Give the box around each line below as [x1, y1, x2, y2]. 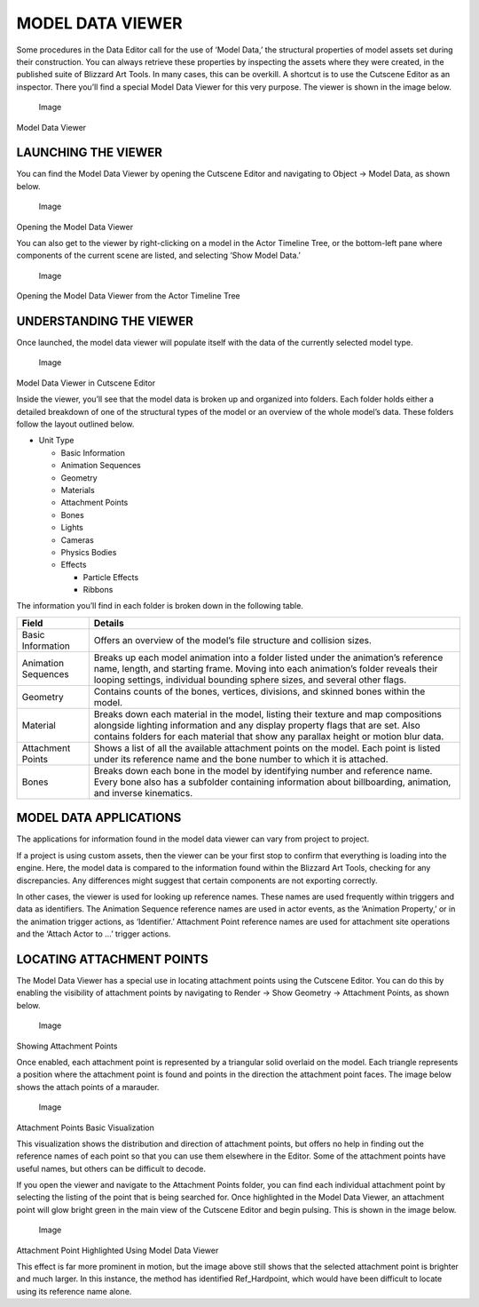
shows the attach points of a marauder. [16, 1081, 160, 1092]
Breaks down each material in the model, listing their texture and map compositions [93, 707, 443, 720]
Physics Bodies [60, 546, 117, 557]
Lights [60, 522, 84, 533]
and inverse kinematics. [93, 786, 193, 799]
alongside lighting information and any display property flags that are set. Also [93, 719, 420, 731]
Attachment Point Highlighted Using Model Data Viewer [16, 1245, 219, 1255]
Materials [60, 484, 95, 495]
